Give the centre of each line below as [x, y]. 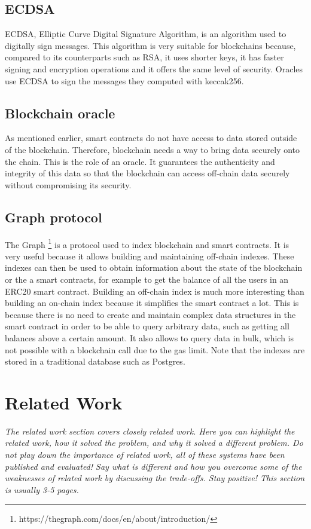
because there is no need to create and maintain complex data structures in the [150, 314]
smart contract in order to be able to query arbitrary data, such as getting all [147, 326]
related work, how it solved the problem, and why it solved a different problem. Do [154, 443]
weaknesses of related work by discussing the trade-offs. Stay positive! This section [155, 478]
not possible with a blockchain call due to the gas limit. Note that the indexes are [155, 349]
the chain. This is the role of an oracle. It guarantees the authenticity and [140, 161]
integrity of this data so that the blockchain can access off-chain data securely [147, 173]
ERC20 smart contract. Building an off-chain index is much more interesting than [155, 291]
